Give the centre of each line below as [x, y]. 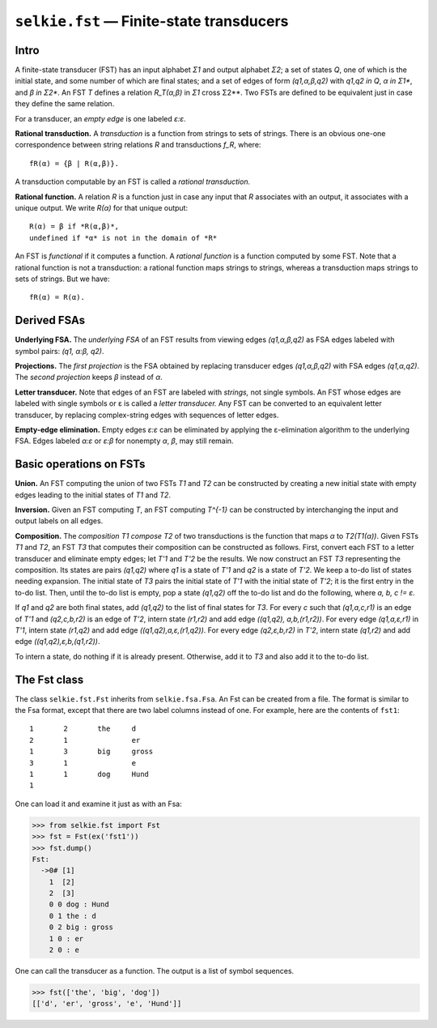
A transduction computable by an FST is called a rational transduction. [133, 181]
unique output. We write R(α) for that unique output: [102, 207]
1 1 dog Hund [89, 774]
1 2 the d [83, 729]
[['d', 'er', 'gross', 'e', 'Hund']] [107, 1004]
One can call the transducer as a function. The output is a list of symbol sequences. [155, 971]
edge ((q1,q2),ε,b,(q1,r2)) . [57, 642]
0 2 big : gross [81, 927]
